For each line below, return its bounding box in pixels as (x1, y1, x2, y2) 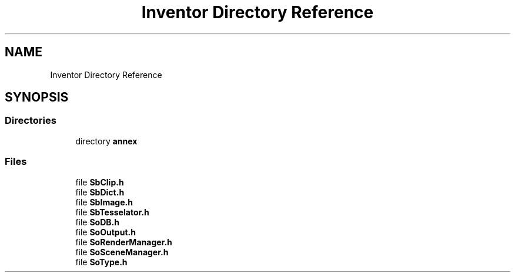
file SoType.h (75, 256, 128, 267)
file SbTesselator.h (75, 207, 149, 217)
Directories (5, 114, 56, 127)
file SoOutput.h (75, 227, 136, 237)
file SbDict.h (75, 187, 125, 197)
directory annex (75, 136, 138, 146)
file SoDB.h (75, 217, 119, 227)
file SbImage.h (75, 197, 133, 207)
